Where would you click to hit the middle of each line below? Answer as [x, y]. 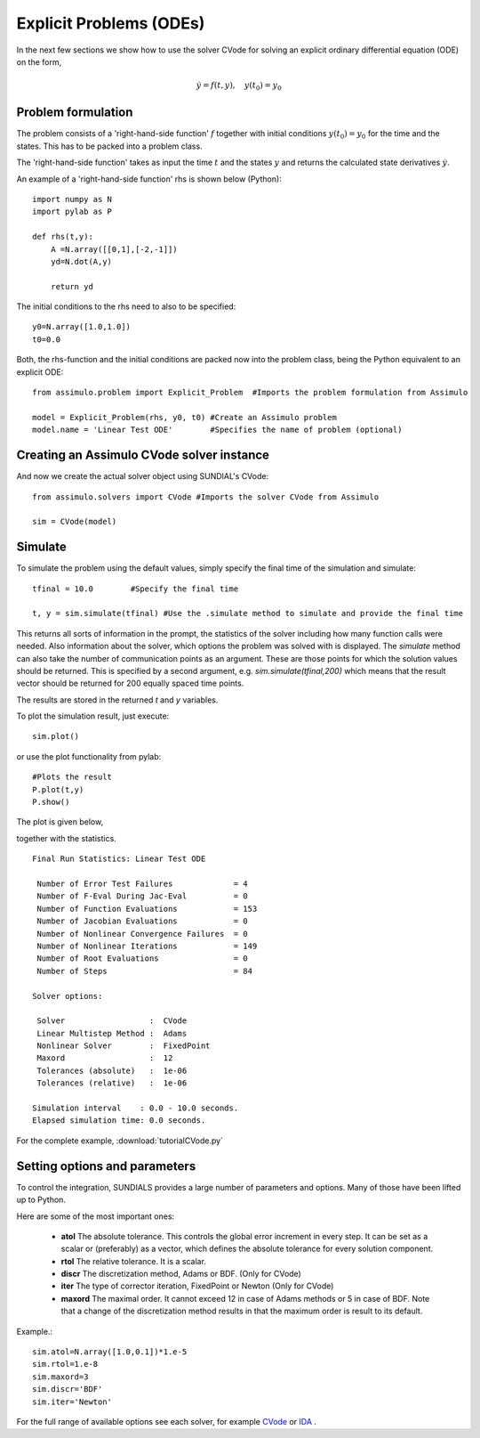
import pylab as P [72, 212]
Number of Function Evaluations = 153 [147, 909]
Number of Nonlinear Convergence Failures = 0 [142, 934]
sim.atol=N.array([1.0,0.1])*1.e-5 [110, 1352]
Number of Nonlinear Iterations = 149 [147, 946]
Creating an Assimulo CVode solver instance [143, 455]
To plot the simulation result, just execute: [93, 716]
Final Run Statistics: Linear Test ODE [119, 859]
